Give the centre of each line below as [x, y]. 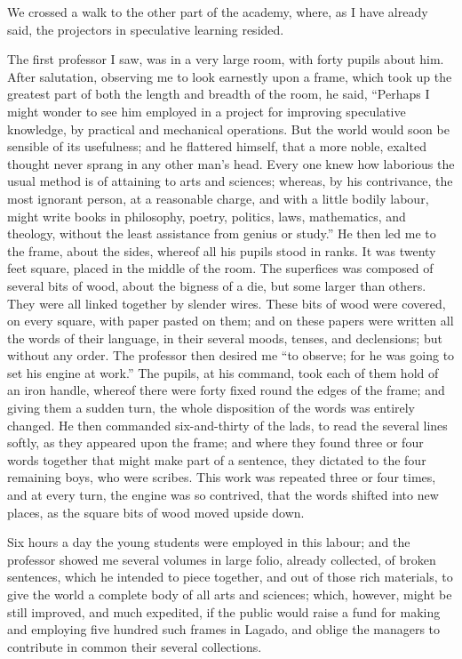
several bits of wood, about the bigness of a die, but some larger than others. [217, 285]
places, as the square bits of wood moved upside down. [156, 512]
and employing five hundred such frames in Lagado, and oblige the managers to [224, 629]
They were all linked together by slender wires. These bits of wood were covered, [227, 303]
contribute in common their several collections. [135, 646]
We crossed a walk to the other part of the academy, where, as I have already [218, 12]
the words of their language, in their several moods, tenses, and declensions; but [225, 338]
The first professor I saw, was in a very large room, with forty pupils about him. [226, 59]
